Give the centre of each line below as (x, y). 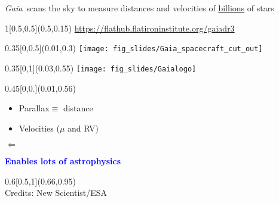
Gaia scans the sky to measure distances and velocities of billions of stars (139, 8)
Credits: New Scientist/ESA (56, 193)
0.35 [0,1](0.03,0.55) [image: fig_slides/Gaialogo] (101, 68)
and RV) (83, 128)
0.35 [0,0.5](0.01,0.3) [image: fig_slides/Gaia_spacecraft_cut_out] (134, 48)
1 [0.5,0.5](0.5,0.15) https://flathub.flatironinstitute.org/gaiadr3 (120, 28)
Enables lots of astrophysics (63, 161)
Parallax (34, 108)
